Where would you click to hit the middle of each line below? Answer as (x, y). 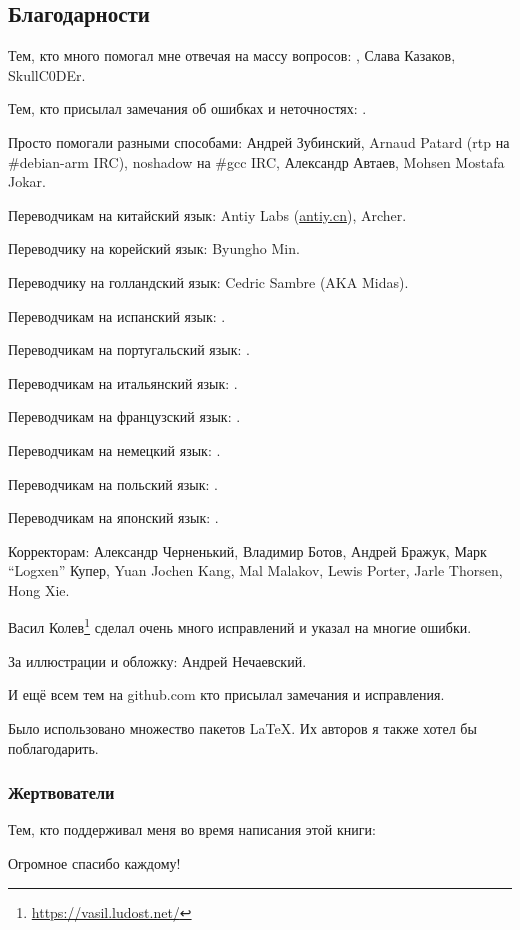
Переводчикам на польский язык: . (113, 483)
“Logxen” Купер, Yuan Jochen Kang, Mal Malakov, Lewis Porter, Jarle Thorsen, (255, 570)
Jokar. (27, 181)
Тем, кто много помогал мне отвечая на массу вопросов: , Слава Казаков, (232, 55)
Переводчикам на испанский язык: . (117, 315)
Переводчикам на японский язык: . (113, 517)
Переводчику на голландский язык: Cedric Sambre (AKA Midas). (208, 281)
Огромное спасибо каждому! (94, 862)
